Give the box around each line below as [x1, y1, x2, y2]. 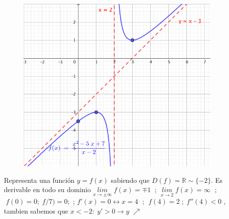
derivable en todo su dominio [4, 184, 91, 195]
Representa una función [4, 175, 75, 185]
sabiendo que [111, 175, 150, 185]
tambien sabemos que [4, 206, 69, 216]
